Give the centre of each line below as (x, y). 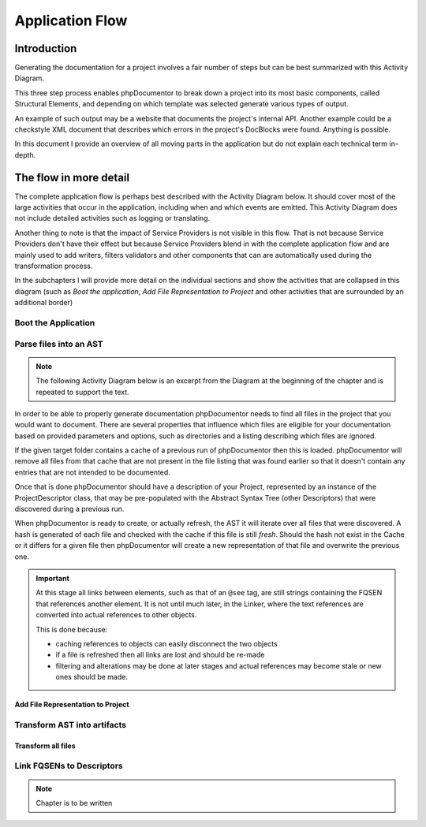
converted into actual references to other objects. (116, 615)
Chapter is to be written (74, 803)
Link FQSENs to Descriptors (69, 766)
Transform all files (45, 746)
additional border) (44, 303)
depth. (25, 155)
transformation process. (54, 266)
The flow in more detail (72, 177)
